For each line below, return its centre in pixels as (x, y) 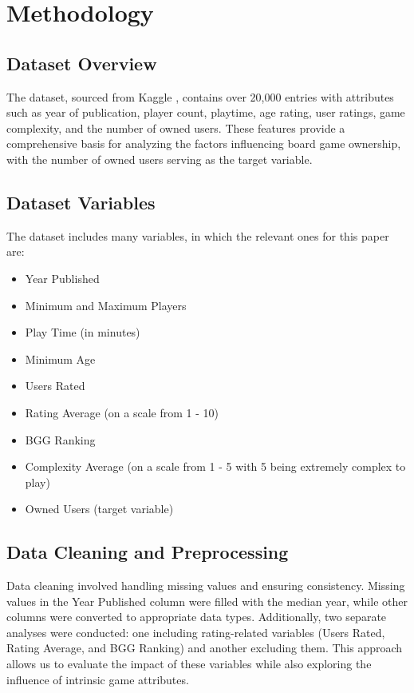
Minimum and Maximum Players (106, 305)
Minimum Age (60, 358)
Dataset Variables (81, 202)
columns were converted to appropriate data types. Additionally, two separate (197, 617)
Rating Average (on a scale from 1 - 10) (122, 412)
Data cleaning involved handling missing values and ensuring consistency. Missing (206, 585)
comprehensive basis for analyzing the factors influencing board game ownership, (204, 143)
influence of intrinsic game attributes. (98, 679)
